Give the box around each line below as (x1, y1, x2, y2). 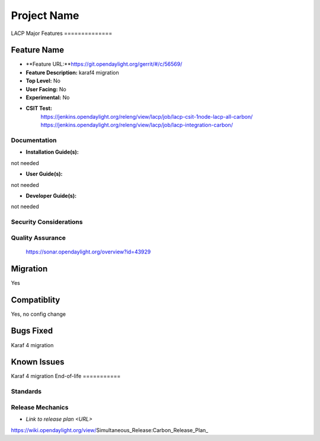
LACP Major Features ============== (11, 30, 113, 37)
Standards (11, 388, 42, 396)
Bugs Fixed (11, 326, 53, 336)
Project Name (11, 9, 79, 22)
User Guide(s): (25, 170, 63, 177)
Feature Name (11, 45, 65, 55)
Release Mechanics (11, 403, 69, 411)
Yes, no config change (11, 310, 66, 318)
